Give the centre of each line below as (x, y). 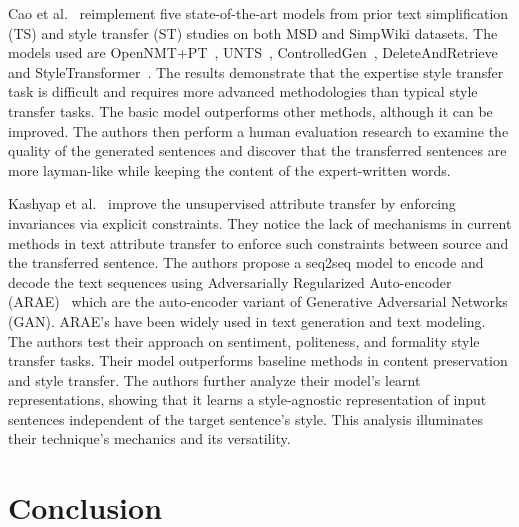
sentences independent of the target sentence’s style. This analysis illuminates (246, 418)
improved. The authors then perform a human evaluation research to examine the (258, 130)
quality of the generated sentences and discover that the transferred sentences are (257, 150)
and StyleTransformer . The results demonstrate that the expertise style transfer (256, 71)
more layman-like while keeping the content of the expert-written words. (229, 169)
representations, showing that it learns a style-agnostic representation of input (247, 399)
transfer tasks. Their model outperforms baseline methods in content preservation (258, 360)
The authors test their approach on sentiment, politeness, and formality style (244, 340)
